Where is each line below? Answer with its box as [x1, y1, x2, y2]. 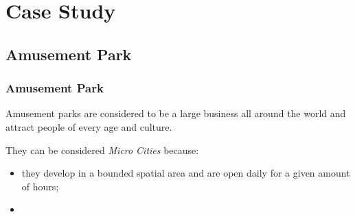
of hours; [21, 179, 59, 193]
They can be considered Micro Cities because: [5, 142, 199, 157]
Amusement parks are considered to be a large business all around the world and [5, 106, 346, 120]
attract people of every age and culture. [5, 119, 172, 133]
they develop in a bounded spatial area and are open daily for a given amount [21, 166, 350, 180]
